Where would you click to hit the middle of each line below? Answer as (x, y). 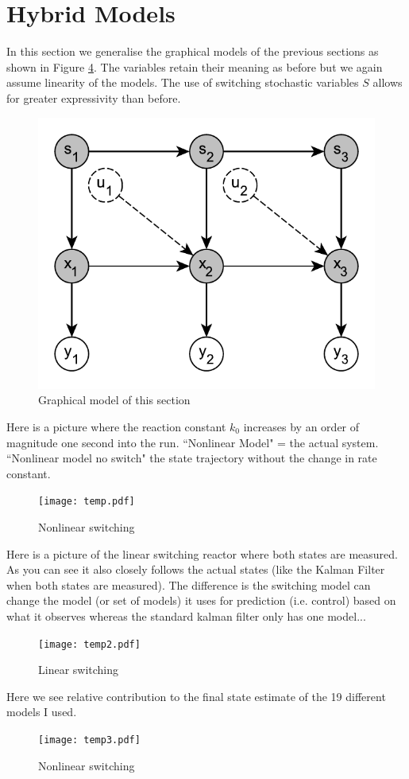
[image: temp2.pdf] (89, 644)
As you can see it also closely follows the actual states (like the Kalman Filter (196, 569)
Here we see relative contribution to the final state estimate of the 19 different (196, 696)
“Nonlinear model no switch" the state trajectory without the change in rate (192, 458)
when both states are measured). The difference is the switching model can (189, 584)
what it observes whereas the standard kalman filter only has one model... (186, 615)
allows (388, 82)
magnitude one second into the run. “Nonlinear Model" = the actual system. (193, 442)
